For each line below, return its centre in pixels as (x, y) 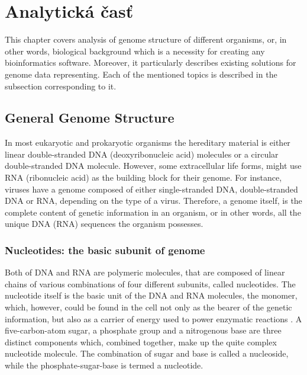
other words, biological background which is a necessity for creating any (135, 51)
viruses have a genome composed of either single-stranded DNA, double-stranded (151, 189)
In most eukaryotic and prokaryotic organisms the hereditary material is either (148, 142)
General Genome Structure (90, 118)
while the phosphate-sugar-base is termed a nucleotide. (104, 365)
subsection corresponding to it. (61, 86)
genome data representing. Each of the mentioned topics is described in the (141, 74)
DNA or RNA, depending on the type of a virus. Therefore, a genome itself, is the (153, 201)
